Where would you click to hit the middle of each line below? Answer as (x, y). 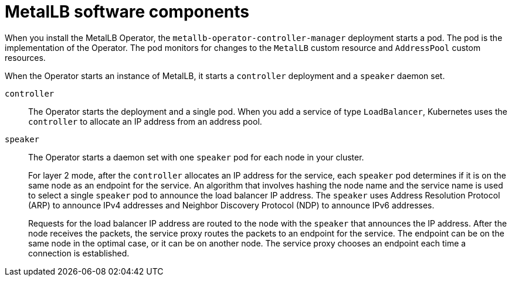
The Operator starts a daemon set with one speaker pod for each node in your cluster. (196, 157)
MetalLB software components (127, 12)
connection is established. (79, 253)
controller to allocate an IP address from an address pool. (145, 121)
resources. (25, 57)
